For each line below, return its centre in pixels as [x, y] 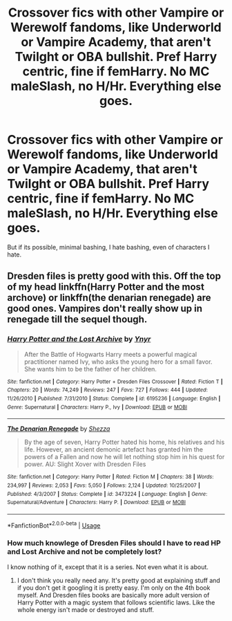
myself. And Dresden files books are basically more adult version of [113, 595]
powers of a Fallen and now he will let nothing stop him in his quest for [124, 457]
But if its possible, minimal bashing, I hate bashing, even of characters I [108, 247]
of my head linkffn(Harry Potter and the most [106, 287]
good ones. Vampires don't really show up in [105, 309]
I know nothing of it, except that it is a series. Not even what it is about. [108, 567]
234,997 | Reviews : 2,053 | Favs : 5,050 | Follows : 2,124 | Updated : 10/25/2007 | [104, 485]
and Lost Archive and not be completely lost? [85, 552]
